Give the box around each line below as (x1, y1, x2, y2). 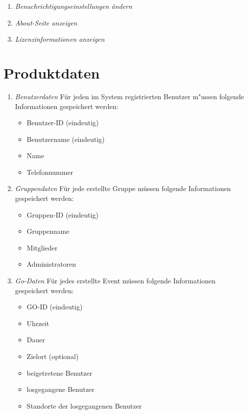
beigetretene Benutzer (26, 367, 93, 378)
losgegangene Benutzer (26, 384, 95, 394)
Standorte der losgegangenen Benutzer (26, 400, 142, 411)
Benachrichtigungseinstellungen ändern (15, 1, 132, 11)
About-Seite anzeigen (15, 17, 77, 28)
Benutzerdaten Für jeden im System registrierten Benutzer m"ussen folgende (15, 91, 244, 101)
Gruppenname (26, 226, 70, 236)
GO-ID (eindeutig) (26, 302, 83, 312)
